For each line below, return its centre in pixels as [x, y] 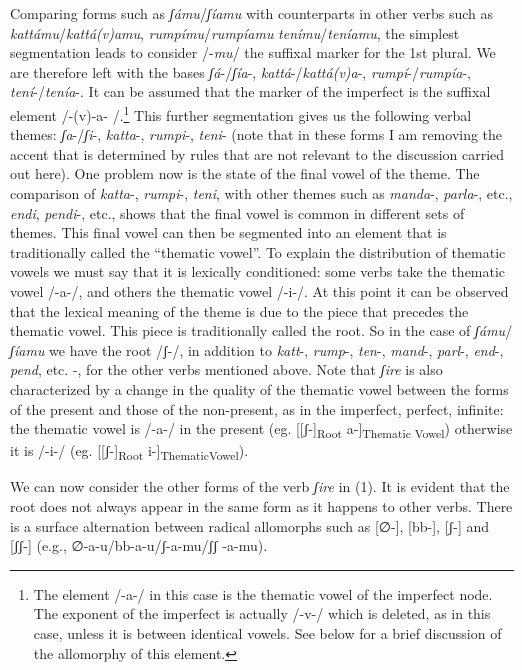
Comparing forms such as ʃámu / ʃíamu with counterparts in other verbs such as [252, 13]
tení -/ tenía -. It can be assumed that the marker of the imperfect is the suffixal [250, 91]
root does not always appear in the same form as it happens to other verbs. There [261, 505]
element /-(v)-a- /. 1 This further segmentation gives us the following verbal [241, 113]
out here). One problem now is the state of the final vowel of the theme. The [245, 173]
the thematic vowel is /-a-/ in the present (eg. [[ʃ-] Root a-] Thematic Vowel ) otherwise [261, 429]
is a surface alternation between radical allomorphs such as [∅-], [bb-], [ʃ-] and [250, 525]
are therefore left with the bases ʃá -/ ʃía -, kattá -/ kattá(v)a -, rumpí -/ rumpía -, [240, 71]
